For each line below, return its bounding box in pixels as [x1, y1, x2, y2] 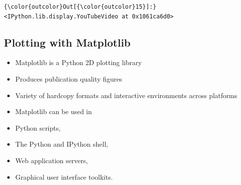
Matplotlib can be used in [15, 106, 92, 117]
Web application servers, [15, 155, 88, 165]
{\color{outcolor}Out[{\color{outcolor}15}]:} [4, 3, 156, 10]
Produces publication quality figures [15, 73, 122, 84]
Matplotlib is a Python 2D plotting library [15, 57, 142, 67]
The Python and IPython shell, [15, 139, 108, 149]
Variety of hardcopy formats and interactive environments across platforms [15, 90, 238, 100]
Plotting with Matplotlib [4, 34, 131, 50]
